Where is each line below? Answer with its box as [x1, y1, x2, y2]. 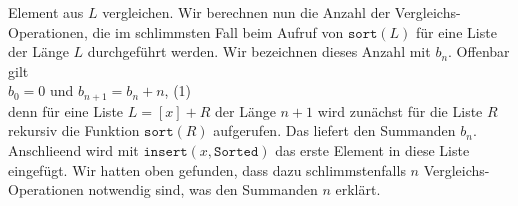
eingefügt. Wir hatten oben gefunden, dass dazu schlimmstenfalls [8, 159, 406, 180]
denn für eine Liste [8, 100, 124, 121]
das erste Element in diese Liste [275, 140, 470, 161]
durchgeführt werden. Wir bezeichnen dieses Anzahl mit [87, 41, 431, 62]
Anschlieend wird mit [8, 140, 139, 161]
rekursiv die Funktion [8, 120, 140, 141]
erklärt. [335, 179, 381, 200]
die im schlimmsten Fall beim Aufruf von [92, 21, 344, 42]
